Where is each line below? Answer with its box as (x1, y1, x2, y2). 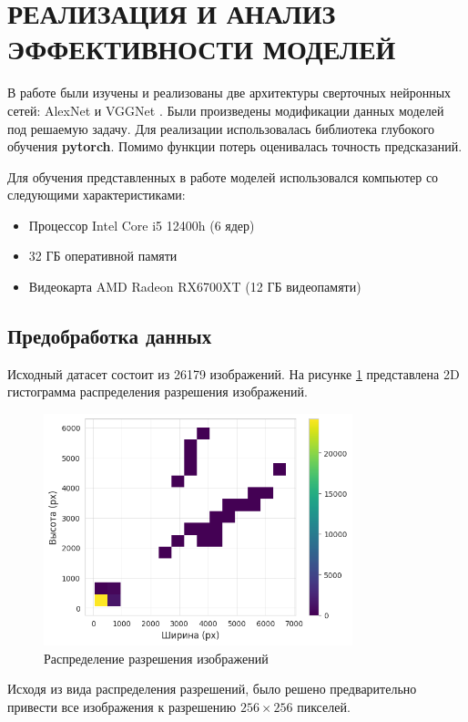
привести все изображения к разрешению (7, 696, 237, 716)
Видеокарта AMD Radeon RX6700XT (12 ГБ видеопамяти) (28, 277, 361, 296)
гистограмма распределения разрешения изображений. (7, 382, 308, 401)
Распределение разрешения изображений (44, 648, 269, 667)
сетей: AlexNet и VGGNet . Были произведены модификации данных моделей (7, 100, 444, 119)
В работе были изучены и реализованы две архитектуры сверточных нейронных (7, 83, 452, 102)
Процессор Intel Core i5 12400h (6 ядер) (28, 215, 255, 234)
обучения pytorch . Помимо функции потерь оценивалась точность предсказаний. (7, 137, 463, 156)
